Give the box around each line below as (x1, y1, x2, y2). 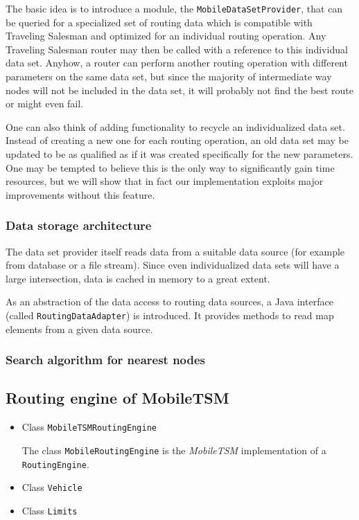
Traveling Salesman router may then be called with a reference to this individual (6, 42, 348, 56)
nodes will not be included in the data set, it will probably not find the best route (6, 82, 354, 97)
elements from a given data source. (6, 321, 153, 336)
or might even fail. (6, 96, 84, 111)
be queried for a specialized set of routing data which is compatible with (6, 15, 313, 29)
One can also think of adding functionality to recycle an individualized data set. (6, 119, 345, 134)
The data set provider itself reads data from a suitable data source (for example (6, 244, 345, 258)
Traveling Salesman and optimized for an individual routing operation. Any (6, 28, 326, 43)
